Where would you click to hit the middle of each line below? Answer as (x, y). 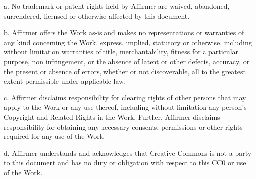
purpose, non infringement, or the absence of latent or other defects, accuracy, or (127, 61)
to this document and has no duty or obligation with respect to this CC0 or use (125, 162)
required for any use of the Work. (55, 136)
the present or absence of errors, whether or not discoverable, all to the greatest (125, 71)
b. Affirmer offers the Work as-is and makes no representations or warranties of (124, 32)
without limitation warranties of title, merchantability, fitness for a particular (121, 52)
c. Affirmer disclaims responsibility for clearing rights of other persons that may (125, 97)
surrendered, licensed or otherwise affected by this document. (97, 16)
